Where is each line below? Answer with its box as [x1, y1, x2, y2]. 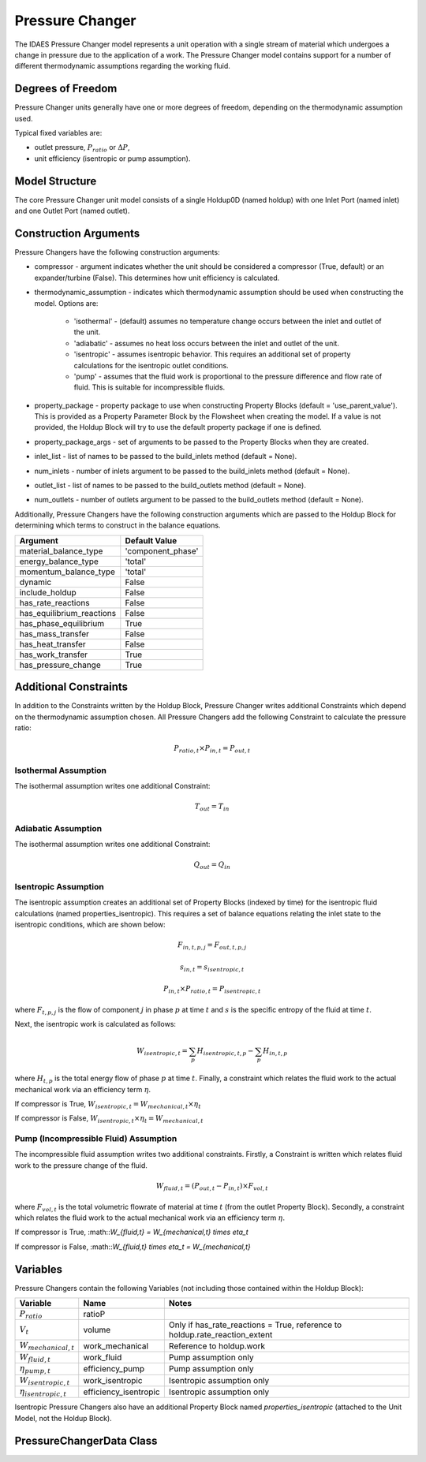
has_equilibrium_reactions [19, 607, 117, 618]
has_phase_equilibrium [19, 617, 105, 628]
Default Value [125, 535, 177, 546]
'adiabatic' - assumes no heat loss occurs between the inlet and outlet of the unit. [73, 338, 339, 348]
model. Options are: [34, 298, 99, 308]
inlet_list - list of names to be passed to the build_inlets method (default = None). [34, 452, 297, 461]
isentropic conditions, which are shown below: [14, 919, 166, 929]
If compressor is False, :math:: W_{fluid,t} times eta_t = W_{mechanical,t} [14, 1242, 252, 1251]
